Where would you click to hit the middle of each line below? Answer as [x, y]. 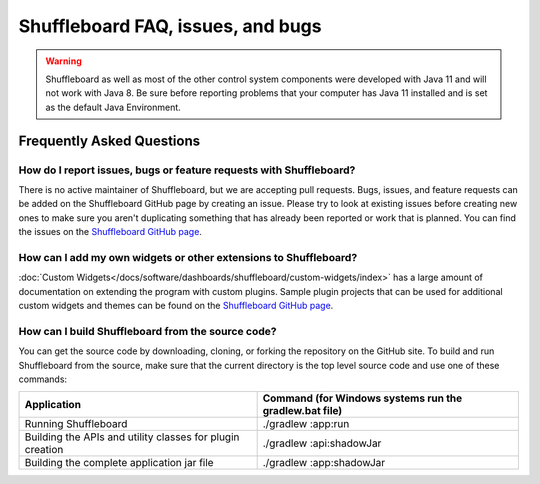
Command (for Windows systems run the [362, 398]
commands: [43, 379]
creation [44, 450]
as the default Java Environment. [113, 107]
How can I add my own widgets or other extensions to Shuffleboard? [188, 257]
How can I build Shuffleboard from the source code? [147, 331]
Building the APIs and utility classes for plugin [132, 437]
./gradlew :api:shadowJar [322, 443]
